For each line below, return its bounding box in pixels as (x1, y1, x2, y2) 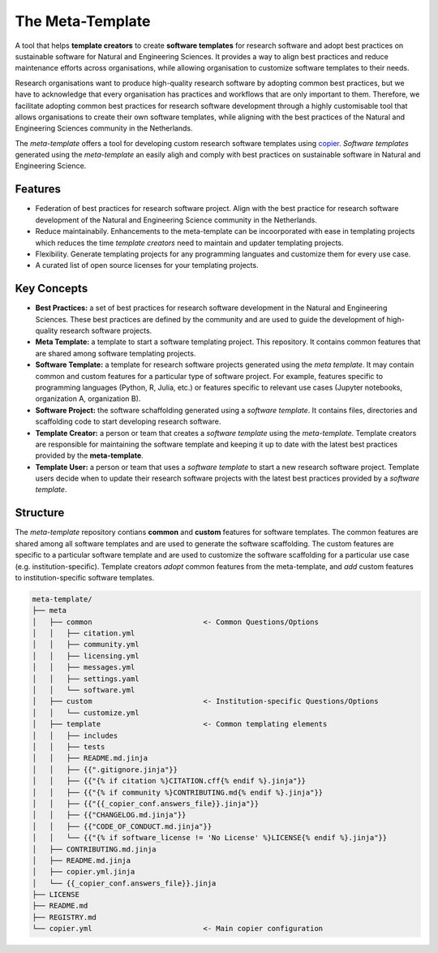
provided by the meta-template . (35, 451, 144, 460)
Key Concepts (15, 282, 88, 295)
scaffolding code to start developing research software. (35, 416, 221, 426)
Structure (15, 506, 65, 520)
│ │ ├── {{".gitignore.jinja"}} (32, 765, 178, 774)
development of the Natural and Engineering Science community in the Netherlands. (35, 215, 318, 225)
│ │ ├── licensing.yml (32, 651, 140, 661)
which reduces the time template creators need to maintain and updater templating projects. (35, 238, 344, 248)
